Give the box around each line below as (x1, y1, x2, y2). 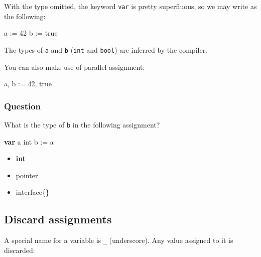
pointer (16, 170, 38, 180)
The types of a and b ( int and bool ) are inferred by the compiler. (4, 44, 208, 55)
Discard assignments (4, 211, 112, 227)
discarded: (4, 244, 35, 255)
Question (4, 99, 41, 112)
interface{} (16, 187, 49, 197)
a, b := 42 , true (4, 78, 52, 89)
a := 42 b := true (4, 28, 58, 38)
